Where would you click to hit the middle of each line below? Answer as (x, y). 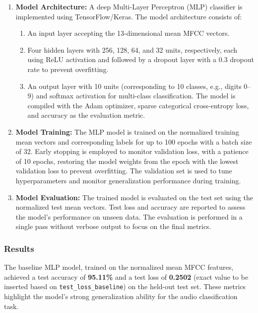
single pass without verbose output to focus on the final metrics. (113, 226)
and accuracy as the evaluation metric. (86, 115)
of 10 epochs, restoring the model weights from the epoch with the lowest (127, 161)
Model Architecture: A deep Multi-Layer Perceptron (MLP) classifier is (129, 6)
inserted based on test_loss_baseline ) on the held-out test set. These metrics (125, 286)
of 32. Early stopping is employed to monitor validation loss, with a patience (132, 151)
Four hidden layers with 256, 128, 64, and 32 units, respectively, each (132, 49)
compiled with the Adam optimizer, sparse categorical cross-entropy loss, (138, 105)
